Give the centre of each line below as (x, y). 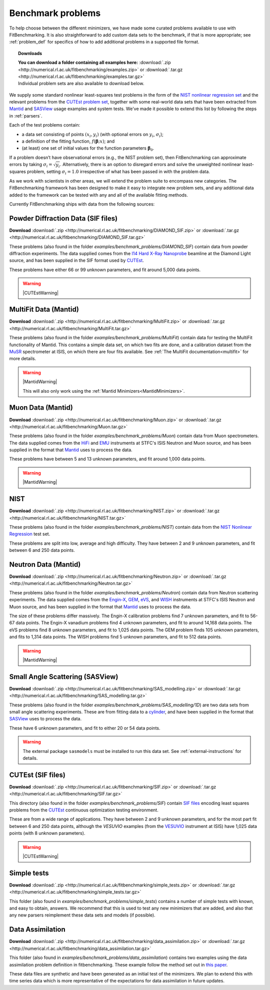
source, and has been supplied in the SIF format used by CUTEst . (77, 261)
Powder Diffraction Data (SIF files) (63, 218)
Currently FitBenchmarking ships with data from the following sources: (82, 204)
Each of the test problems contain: (45, 125)
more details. (23, 359)
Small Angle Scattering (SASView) (64, 677)
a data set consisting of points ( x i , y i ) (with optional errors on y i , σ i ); (92, 135)
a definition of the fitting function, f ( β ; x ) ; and (68, 141)
